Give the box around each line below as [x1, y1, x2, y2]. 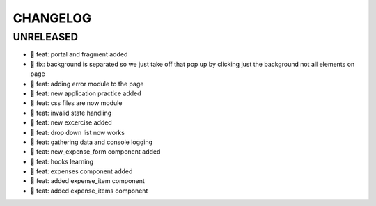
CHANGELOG [13, 10, 92, 26]
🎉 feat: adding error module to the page [30, 79, 144, 88]
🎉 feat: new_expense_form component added [30, 148, 161, 156]
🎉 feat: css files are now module [30, 99, 123, 107]
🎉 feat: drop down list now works [30, 128, 125, 136]
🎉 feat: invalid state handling [30, 109, 112, 117]
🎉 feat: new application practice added [30, 89, 142, 97]
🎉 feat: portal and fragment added [30, 50, 128, 58]
